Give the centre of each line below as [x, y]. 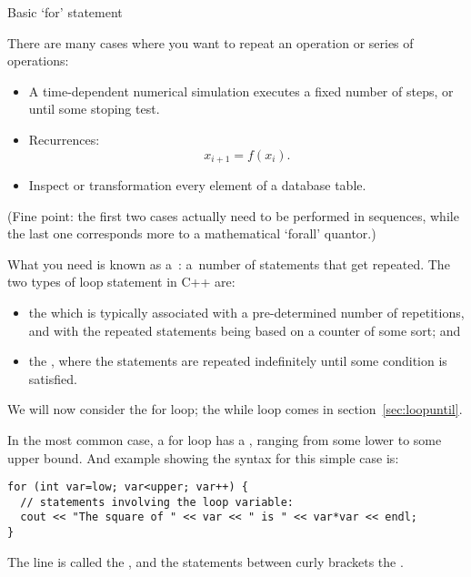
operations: [38, 61]
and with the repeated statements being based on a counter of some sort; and [245, 330]
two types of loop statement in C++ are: [121, 282]
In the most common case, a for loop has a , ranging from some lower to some [225, 439]
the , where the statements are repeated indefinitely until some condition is [238, 361]
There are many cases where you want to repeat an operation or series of [210, 42]
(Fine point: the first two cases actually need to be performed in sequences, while [233, 215]
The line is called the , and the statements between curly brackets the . [205, 561]
